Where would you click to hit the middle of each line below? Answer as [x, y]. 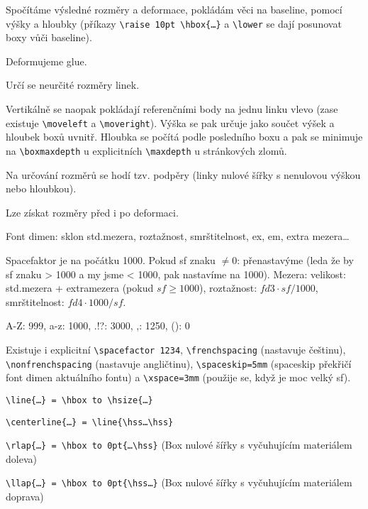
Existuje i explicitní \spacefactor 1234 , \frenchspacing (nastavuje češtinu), [176, 349]
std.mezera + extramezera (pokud [80, 288]
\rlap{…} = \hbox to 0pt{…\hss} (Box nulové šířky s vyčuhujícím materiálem [179, 445]
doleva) [21, 458]
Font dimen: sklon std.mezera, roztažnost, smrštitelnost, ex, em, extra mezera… [178, 236]
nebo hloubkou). [41, 188]
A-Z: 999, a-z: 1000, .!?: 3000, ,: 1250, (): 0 [98, 325]
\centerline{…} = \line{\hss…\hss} [90, 422]
